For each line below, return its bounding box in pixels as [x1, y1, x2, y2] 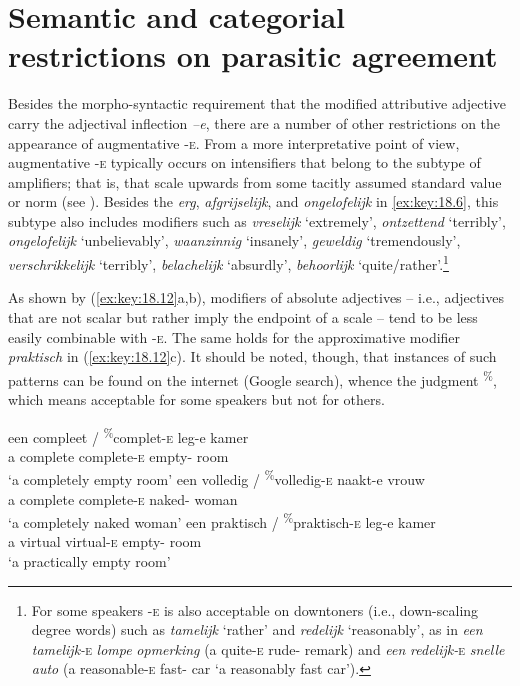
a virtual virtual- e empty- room [8, 531, 202, 552]
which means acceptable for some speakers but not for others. [8, 388, 385, 409]
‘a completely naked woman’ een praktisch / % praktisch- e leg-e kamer [8, 509, 436, 532]
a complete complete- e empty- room [8, 445, 229, 466]
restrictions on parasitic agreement [8, 35, 498, 76]
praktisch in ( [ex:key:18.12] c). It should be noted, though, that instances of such [8, 346, 497, 367]
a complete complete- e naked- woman [8, 488, 238, 509]
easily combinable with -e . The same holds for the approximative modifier [8, 326, 461, 347]
